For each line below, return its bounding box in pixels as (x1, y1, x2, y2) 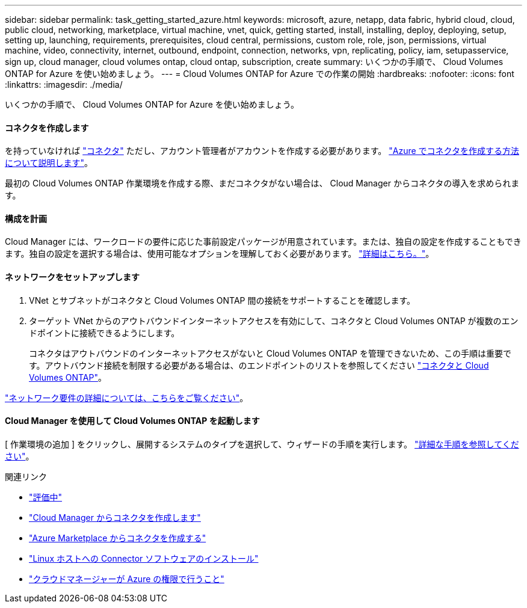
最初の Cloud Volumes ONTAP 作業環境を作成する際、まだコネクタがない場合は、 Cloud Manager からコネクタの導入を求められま (5, 178, 520, 189)
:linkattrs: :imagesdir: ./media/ (5, 79, 123, 90)
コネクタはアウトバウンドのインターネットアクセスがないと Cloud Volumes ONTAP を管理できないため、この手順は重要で (29, 348, 511, 358)
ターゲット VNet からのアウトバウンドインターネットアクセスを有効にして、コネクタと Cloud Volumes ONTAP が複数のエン (29, 315, 519, 326)
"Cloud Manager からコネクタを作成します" (29, 512, 201, 523)
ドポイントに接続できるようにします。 (29, 327, 180, 338)
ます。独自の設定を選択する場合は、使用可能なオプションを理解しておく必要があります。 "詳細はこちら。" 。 (5, 248, 434, 259)
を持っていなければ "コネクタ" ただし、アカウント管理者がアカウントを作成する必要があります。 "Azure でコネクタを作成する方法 (5, 146, 519, 156)
